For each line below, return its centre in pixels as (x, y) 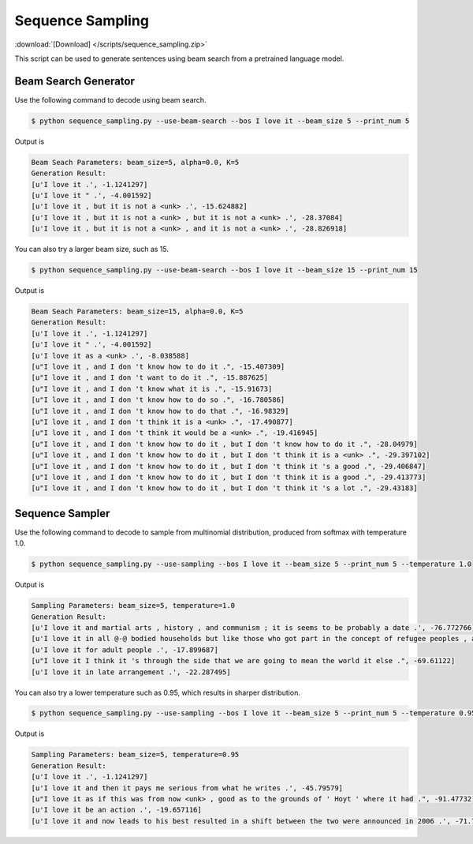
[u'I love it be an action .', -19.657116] (117, 810)
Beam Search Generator (75, 81)
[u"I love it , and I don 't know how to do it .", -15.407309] (158, 367)
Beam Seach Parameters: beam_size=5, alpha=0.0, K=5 (135, 162)
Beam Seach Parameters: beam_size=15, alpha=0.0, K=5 (137, 311)
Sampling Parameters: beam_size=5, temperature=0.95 (135, 755)
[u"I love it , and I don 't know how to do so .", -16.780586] (158, 400)
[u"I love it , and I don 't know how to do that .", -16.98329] (160, 411)
